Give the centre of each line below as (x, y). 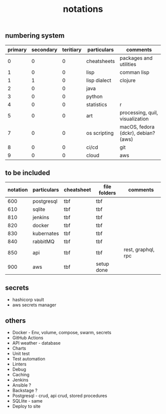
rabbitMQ (43, 241)
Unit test (21, 354)
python (94, 96)
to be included (28, 173)
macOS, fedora (137, 126)
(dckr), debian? (138, 133)
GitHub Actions (28, 338)
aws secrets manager (34, 305)
